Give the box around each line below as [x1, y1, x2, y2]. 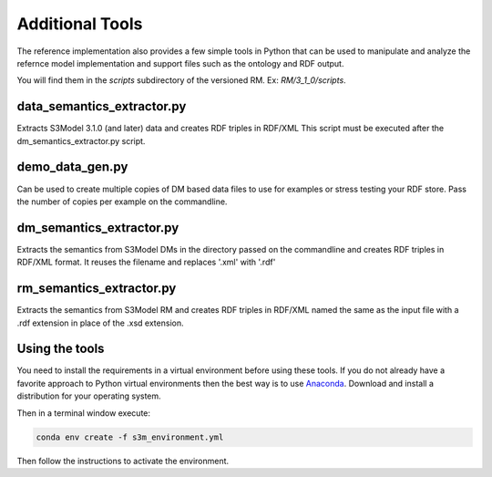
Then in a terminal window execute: [16, 407, 150, 419]
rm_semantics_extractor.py [16, 281, 177, 296]
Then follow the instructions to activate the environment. [16, 455, 230, 466]
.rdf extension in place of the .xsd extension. [16, 317, 184, 328]
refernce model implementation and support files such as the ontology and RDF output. [16, 57, 344, 68]
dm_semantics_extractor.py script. [16, 135, 146, 146]
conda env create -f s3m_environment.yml [36, 431, 224, 442]
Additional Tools [16, 14, 143, 34]
